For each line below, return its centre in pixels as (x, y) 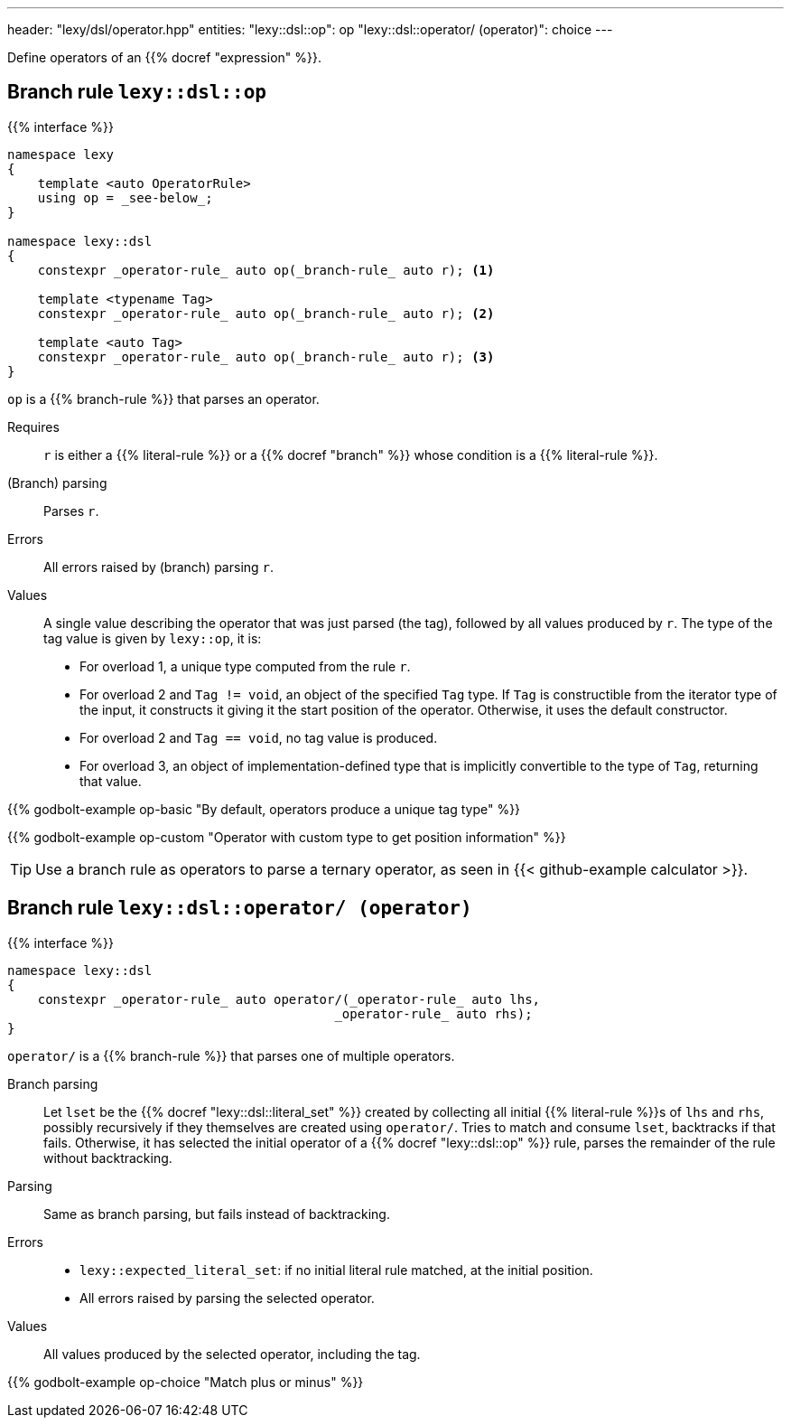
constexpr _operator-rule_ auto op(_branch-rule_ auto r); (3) (266, 356)
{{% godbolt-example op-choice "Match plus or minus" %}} (186, 1382)
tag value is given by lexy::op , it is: (153, 638)
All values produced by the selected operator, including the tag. (232, 1354)
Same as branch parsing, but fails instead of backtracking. (217, 1214)
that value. (111, 781)
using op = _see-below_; (125, 197)
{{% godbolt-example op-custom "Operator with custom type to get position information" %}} (287, 837)
